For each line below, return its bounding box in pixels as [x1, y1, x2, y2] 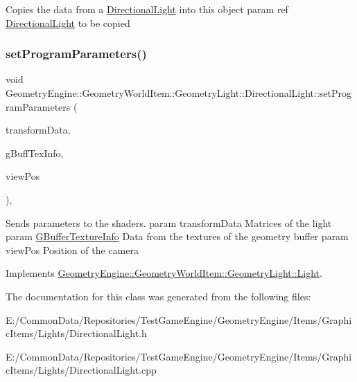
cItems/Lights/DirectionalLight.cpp [6, 363, 157, 377]
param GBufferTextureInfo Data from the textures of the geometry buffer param [6, 229, 349, 244]
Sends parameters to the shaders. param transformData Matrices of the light [6, 215, 332, 230]
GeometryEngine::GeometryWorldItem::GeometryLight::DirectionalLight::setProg [6, 86, 352, 100]
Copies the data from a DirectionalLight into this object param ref [6, 2, 288, 16]
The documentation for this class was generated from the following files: [6, 289, 311, 303]
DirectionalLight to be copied [6, 15, 130, 30]
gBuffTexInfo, [6, 145, 64, 160]
